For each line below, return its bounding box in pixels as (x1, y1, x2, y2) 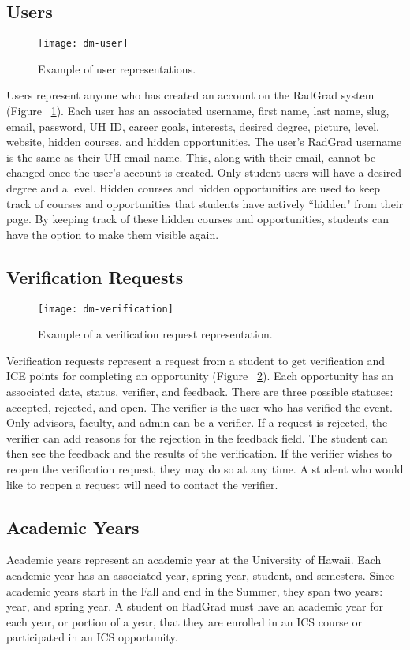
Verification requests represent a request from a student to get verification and (6, 352, 386, 368)
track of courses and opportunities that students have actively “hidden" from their (6, 195, 404, 211)
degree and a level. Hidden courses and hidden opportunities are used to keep (6, 180, 381, 196)
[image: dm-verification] (38, 303, 173, 315)
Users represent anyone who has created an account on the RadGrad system (6, 87, 375, 103)
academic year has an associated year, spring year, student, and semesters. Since (6, 566, 395, 583)
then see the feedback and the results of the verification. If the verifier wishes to (6, 445, 392, 461)
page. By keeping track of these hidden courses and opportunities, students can (6, 211, 389, 227)
